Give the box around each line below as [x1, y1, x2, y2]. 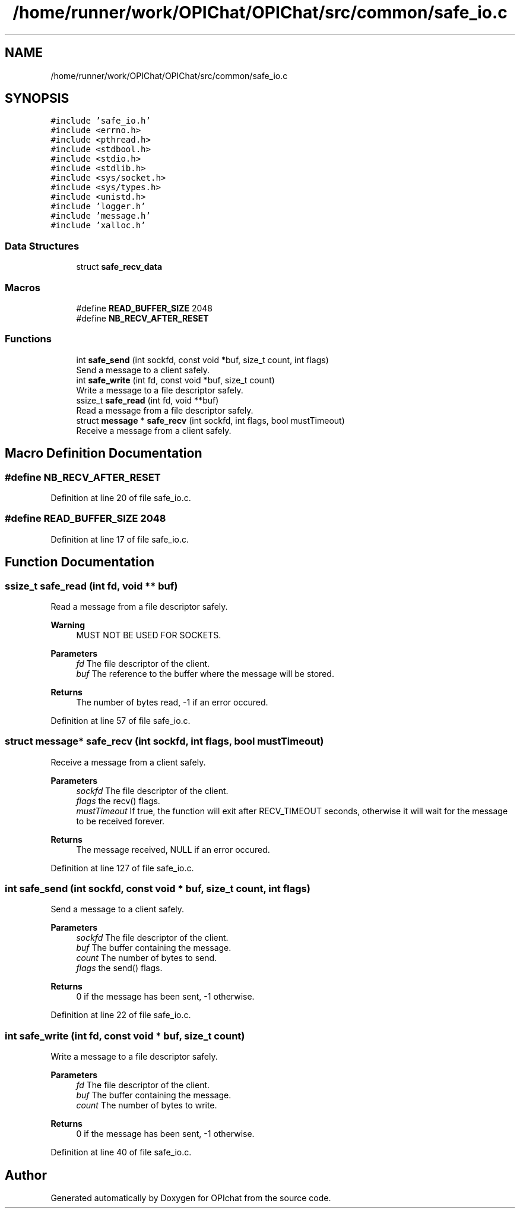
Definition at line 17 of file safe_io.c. [50, 534, 189, 544]
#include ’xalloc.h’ [50, 220, 146, 231]
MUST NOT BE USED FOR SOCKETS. [76, 629, 221, 640]
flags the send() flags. [76, 963, 163, 973]
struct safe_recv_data [76, 261, 163, 272]
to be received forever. [76, 815, 165, 826]
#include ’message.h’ [50, 211, 151, 221]
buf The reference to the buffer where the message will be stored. [76, 668, 334, 679]
